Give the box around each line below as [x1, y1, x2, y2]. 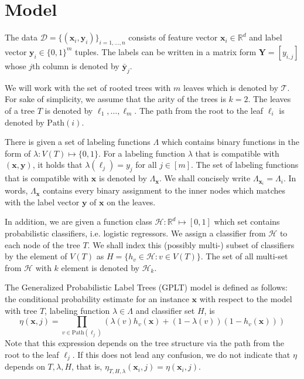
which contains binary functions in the [161, 136, 299, 148]
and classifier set [135, 304, 195, 316]
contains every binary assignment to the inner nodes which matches [43, 184, 286, 197]
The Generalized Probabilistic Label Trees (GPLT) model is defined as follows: [5, 281, 288, 293]
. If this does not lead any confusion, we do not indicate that [72, 348, 291, 361]
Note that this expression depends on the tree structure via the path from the [5, 337, 284, 349]
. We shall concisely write [159, 172, 251, 184]
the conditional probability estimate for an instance [5, 292, 189, 304]
